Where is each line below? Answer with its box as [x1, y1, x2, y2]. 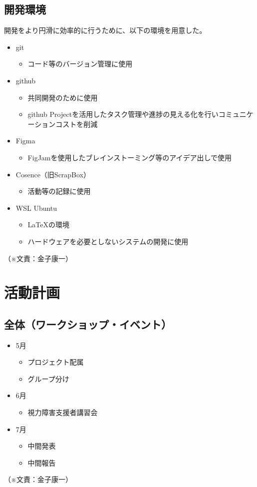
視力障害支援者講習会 [27, 407, 98, 418]
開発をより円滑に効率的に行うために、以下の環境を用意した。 [4, 25, 207, 35]
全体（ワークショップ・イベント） [4, 316, 172, 332]
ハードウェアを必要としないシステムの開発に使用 [27, 236, 189, 246]
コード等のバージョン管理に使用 [27, 58, 133, 69]
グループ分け [27, 373, 69, 384]
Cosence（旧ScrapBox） [15, 169, 91, 179]
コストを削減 [55, 118, 98, 129]
